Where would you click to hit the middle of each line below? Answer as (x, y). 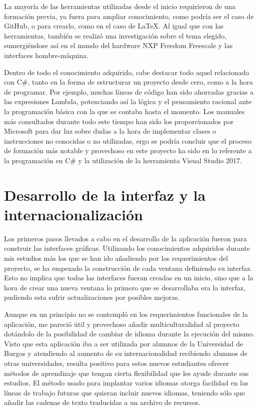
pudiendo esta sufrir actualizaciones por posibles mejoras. (92, 297)
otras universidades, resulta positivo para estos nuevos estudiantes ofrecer (116, 363)
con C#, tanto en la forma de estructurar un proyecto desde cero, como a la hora (128, 82)
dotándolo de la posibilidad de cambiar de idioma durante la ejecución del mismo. (129, 334)
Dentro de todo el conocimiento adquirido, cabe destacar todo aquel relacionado (127, 72)
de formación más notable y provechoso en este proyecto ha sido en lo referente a (128, 150)
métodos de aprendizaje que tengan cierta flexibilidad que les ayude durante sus (126, 373)
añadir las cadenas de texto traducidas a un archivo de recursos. (102, 402)
